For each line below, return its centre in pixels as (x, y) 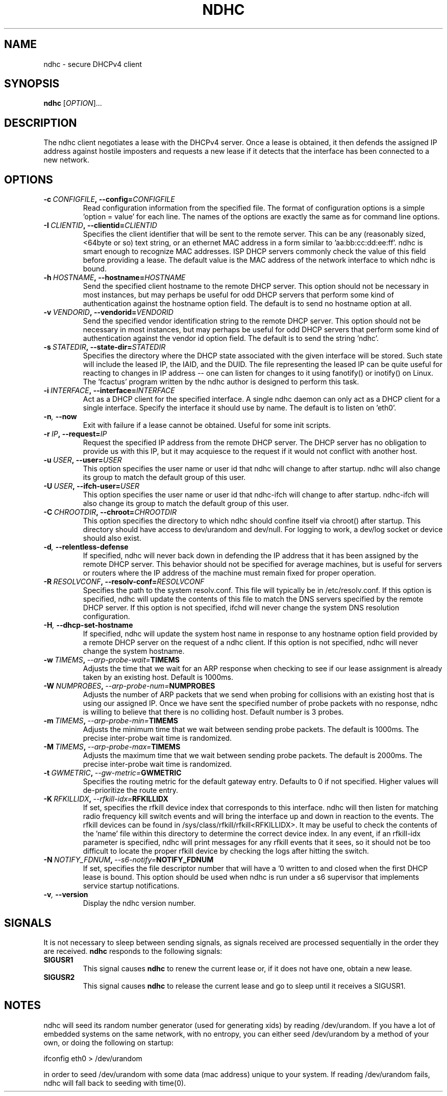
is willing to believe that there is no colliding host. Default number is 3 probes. (213, 712)
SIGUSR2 (59, 977)
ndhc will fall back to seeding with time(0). (115, 1083)
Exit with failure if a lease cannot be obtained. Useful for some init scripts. (207, 425)
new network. (66, 160)
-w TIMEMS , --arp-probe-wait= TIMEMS (111, 660)
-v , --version (66, 895)
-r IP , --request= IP (75, 434)
